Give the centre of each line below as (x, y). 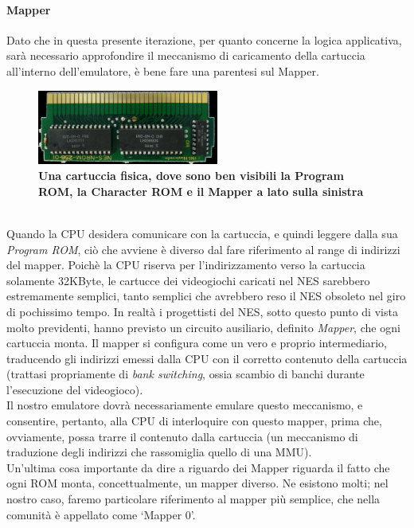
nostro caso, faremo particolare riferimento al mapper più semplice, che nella (193, 499)
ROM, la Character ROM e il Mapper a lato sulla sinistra (201, 191)
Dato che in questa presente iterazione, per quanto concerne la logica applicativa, (204, 39)
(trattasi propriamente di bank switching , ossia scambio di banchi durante (186, 374)
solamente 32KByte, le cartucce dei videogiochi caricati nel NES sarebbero (188, 280)
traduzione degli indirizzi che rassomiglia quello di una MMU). (159, 452)
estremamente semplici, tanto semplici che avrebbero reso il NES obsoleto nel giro (206, 296)
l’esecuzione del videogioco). (75, 389)
